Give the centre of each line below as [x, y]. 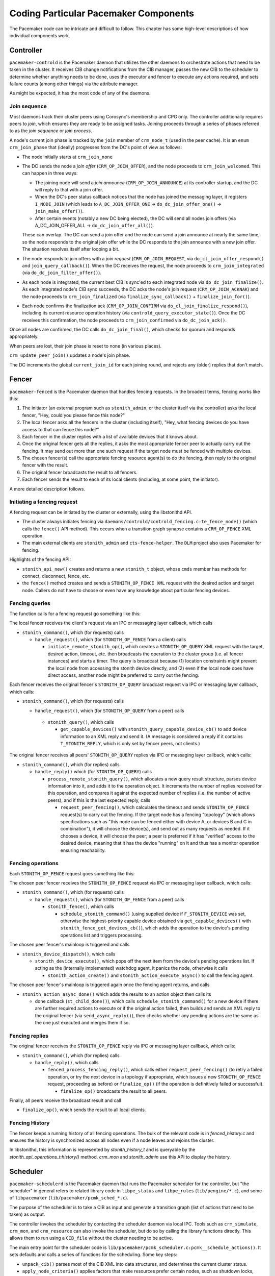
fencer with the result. [45, 465]
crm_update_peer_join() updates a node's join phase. [70, 355]
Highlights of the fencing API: [40, 559]
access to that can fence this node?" [61, 429]
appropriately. [24, 336]
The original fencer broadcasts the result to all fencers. [80, 472]
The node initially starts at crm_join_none [67, 157]
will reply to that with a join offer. [69, 190]
